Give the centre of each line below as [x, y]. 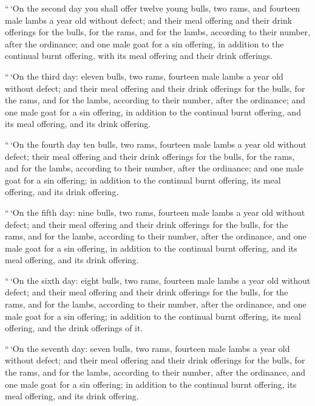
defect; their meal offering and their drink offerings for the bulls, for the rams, [150, 156]
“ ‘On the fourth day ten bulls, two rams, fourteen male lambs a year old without [156, 144]
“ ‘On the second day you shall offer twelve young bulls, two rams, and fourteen [153, 8]
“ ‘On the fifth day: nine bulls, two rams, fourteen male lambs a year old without [155, 212]
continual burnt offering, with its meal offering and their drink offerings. [139, 56]
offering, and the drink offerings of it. [74, 328]
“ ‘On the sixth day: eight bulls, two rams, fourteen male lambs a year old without [158, 280]
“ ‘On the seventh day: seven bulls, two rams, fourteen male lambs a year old [147, 348]
